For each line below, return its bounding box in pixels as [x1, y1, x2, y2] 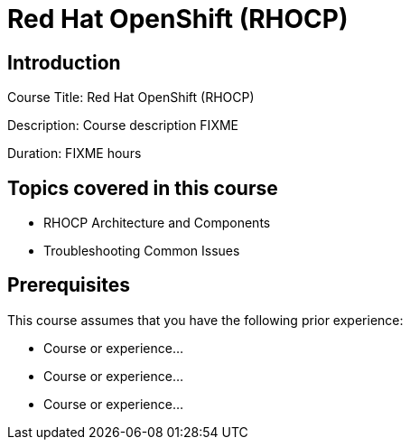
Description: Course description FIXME [7, 117, 238, 134]
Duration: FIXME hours [7, 145, 142, 162]
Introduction [7, 51, 121, 74]
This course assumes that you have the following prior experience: [7, 312, 404, 328]
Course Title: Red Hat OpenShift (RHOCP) [7, 89, 255, 106]
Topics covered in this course [7, 176, 278, 200]
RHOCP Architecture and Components [43, 215, 271, 231]
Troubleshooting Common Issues [43, 243, 240, 259]
